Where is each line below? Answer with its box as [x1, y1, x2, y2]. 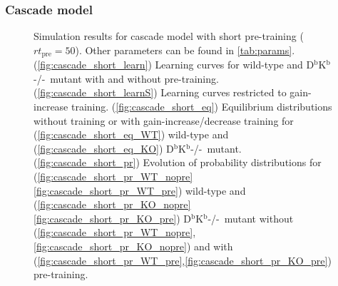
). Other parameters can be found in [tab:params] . [75, 42, 295, 57]
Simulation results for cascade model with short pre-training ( [34, 29, 304, 44]
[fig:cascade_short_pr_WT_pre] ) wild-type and [34, 183, 246, 198]
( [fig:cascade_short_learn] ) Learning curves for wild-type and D [34, 57, 314, 72]
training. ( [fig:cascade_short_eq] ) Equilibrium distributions [71, 99, 332, 114]
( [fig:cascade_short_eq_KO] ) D [34, 141, 174, 155]
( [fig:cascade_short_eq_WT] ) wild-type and [34, 127, 229, 142]
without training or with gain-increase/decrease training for [34, 113, 294, 128]
